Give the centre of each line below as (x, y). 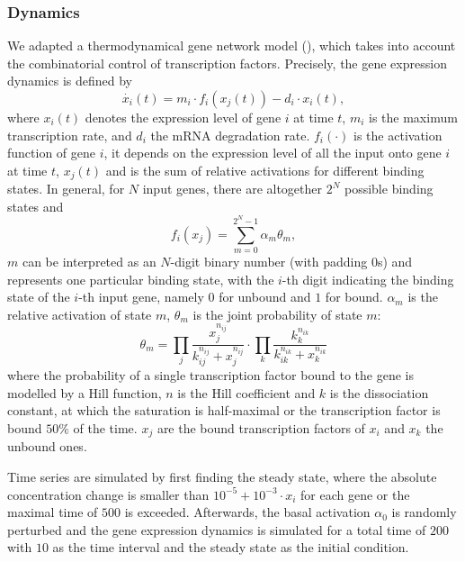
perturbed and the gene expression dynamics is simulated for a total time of (217, 529)
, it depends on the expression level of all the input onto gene (273, 153)
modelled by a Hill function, (85, 392)
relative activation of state (80, 314)
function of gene (52, 153)
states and (36, 206)
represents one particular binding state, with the (141, 279)
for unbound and (265, 297)
